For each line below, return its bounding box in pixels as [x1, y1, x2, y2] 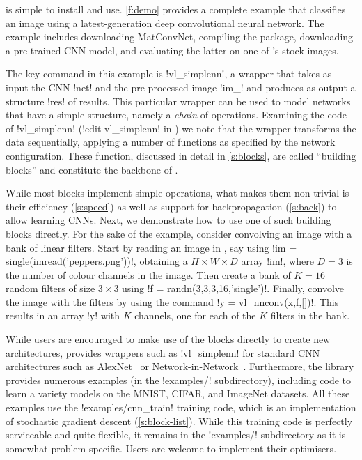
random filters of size [6, 281, 95, 296]
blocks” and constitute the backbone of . [6, 162, 178, 176]
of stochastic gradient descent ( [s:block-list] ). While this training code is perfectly [6, 413, 353, 428]
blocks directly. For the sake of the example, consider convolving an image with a [6, 226, 352, 240]
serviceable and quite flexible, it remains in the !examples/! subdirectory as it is [6, 427, 346, 442]
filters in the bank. [270, 308, 350, 323]
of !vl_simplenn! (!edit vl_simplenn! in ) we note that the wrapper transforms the [6, 121, 356, 135]
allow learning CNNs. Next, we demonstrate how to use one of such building [6, 213, 331, 227]
